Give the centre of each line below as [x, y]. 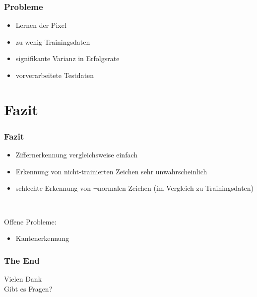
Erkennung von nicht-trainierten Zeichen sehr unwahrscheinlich [111, 171]
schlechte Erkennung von [53, 188]
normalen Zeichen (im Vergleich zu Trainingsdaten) [176, 188]
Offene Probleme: [30, 221]
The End [22, 260]
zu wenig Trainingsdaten [53, 41]
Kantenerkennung [42, 238]
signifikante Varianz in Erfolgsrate [67, 58]
